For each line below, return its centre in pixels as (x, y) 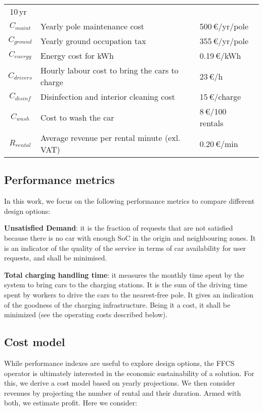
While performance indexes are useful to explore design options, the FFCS (119, 363)
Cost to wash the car (77, 117)
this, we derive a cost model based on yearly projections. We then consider (120, 383)
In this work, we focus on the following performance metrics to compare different (129, 201)
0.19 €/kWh (220, 55)
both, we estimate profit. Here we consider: (71, 403)
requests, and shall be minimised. (56, 258)
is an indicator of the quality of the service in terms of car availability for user (125, 248)
